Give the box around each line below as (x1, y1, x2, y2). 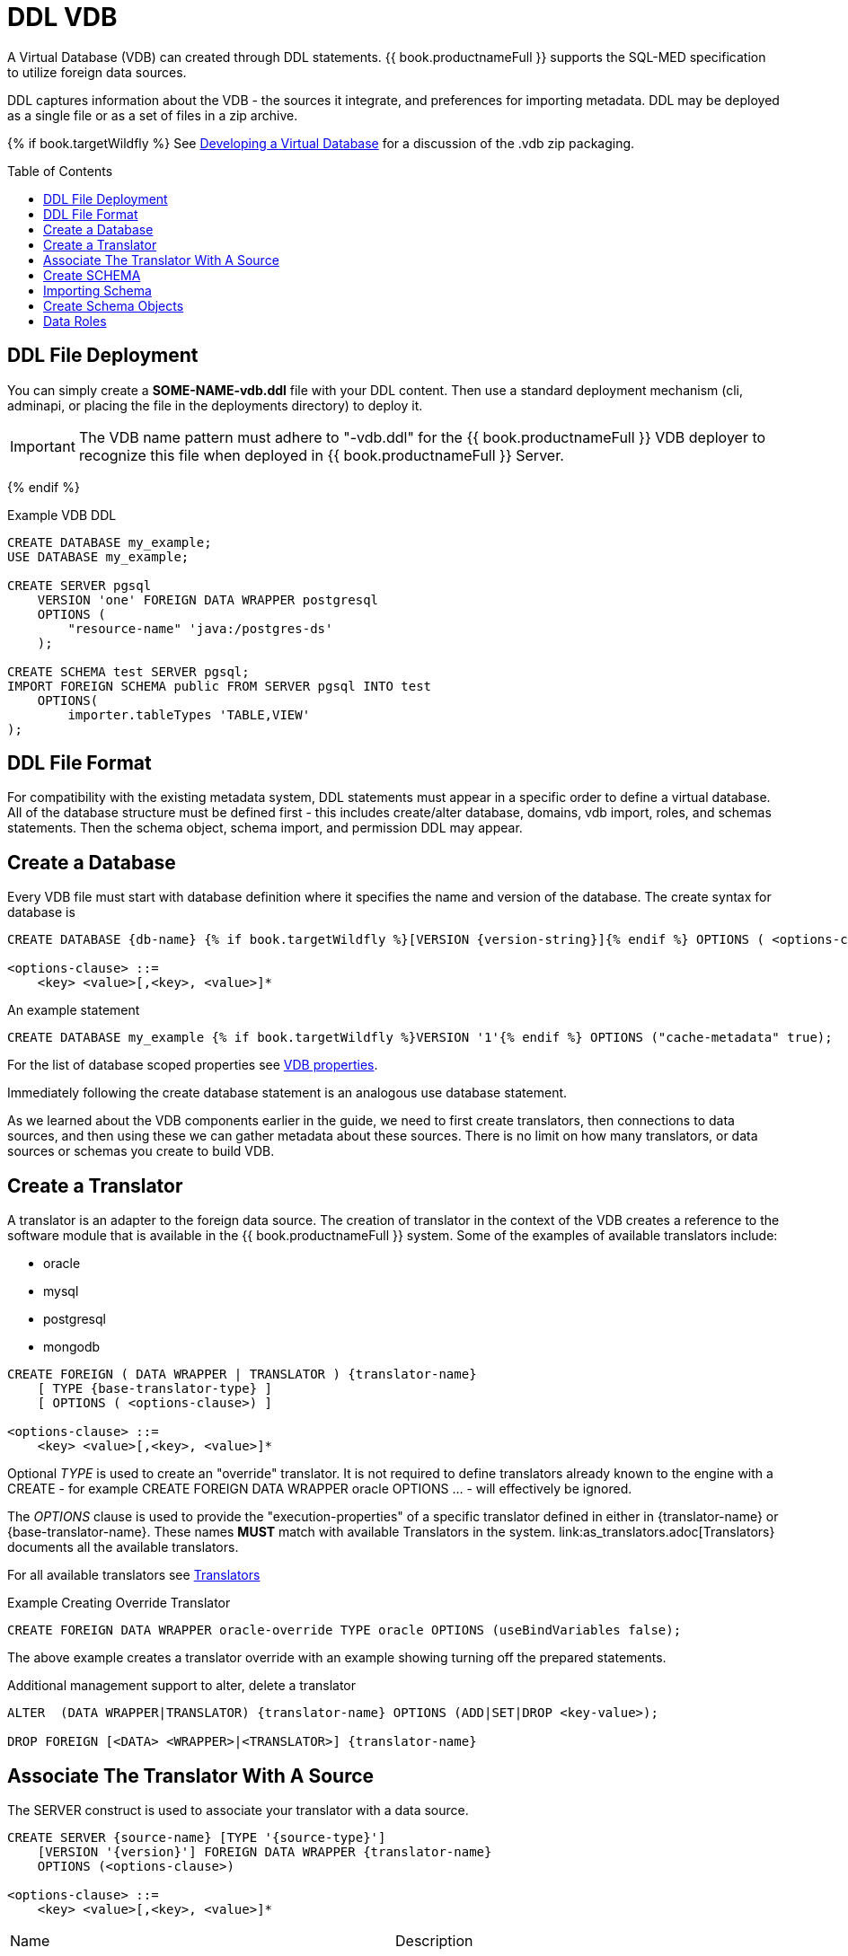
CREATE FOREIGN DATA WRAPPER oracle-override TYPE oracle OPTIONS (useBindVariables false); (7, 1623, 682, 1638)
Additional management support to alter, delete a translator (7, 1678, 357, 1694)
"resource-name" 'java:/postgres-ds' (67, 621, 333, 636)
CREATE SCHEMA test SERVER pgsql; (7, 664, 250, 679)
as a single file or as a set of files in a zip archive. (7, 107, 298, 123)
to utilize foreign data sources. (7, 64, 187, 80)
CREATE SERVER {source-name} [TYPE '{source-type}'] (7, 1829, 386, 1845)
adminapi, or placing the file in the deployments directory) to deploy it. (7, 397, 423, 413)
